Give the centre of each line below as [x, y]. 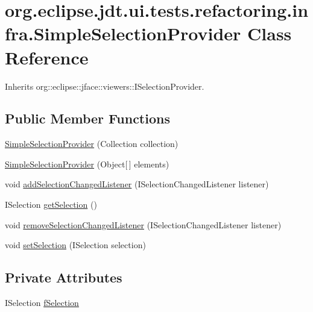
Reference [47, 57]
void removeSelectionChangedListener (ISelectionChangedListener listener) [143, 224]
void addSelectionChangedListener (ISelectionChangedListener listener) [137, 184]
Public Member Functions [87, 118]
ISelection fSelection [42, 303]
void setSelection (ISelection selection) [75, 245]
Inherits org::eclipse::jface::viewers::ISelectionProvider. [105, 86]
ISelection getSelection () [51, 204]
